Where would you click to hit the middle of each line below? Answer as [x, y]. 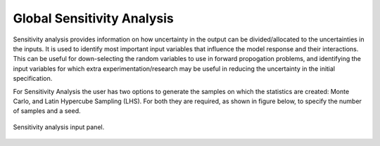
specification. [33, 79]
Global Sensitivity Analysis [93, 18]
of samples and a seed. [47, 111]
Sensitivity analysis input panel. [59, 127]
